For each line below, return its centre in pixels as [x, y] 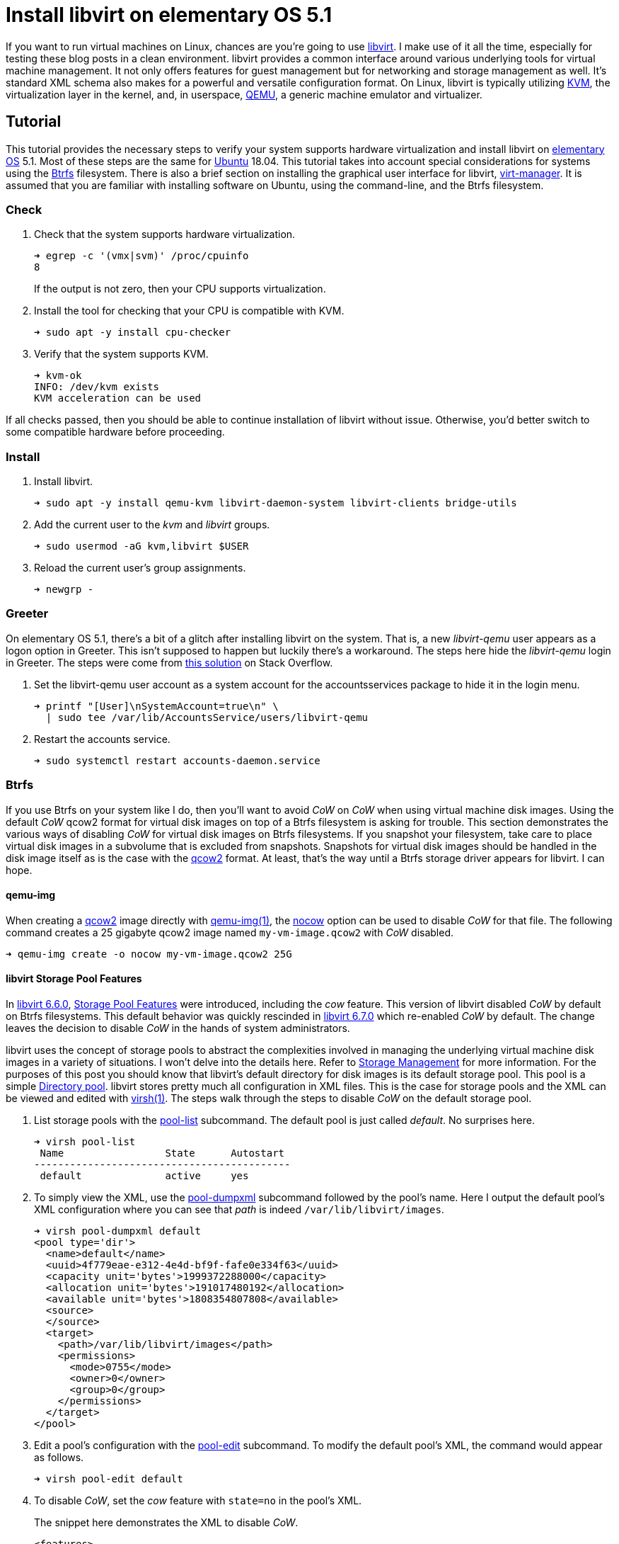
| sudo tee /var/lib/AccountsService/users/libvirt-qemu [207, 717]
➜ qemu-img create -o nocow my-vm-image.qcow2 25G [149, 954]
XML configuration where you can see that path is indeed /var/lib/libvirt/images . [239, 1210]
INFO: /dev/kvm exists [97, 387]
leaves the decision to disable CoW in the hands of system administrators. [178, 1028]
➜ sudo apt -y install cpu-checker [133, 333]
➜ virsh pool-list [85, 1142]
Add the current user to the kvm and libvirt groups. [152, 525]
